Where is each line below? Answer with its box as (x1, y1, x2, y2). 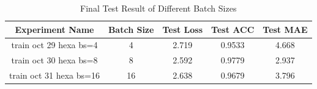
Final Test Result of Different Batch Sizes (80, 2, 237, 14)
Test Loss (162, 23, 203, 35)
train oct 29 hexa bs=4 (11, 38, 98, 51)
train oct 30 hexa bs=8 (11, 54, 98, 66)
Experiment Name (15, 23, 94, 35)
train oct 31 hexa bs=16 (9, 69, 100, 82)
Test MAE (263, 23, 308, 35)
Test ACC (211, 23, 255, 35)
